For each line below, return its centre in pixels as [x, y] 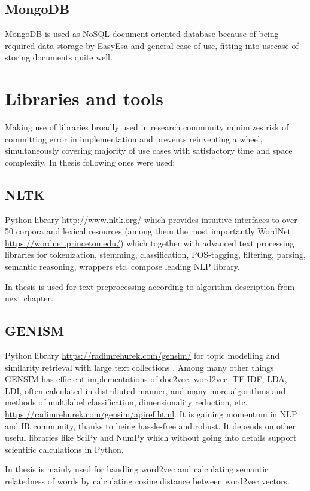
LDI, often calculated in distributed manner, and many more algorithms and [145, 390]
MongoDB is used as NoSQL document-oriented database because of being [142, 34]
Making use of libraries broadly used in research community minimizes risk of [147, 127]
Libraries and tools [84, 98]
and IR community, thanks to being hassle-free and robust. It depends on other [151, 426]
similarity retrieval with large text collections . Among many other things [139, 367]
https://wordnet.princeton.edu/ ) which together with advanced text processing [150, 243]
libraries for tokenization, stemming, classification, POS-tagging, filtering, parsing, [155, 254]
